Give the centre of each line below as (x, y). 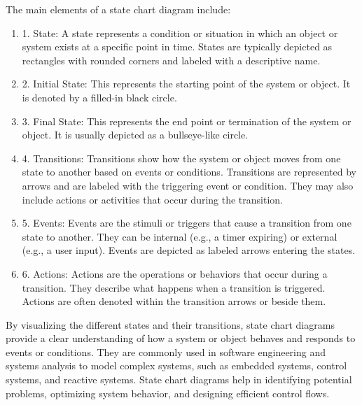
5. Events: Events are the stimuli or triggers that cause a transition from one (187, 223)
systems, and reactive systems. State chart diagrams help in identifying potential (179, 379)
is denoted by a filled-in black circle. (99, 97)
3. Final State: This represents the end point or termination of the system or (187, 121)
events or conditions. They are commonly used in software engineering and (166, 351)
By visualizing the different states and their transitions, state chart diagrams (170, 324)
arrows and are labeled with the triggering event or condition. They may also (188, 185)
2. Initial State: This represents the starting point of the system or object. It (186, 84)
